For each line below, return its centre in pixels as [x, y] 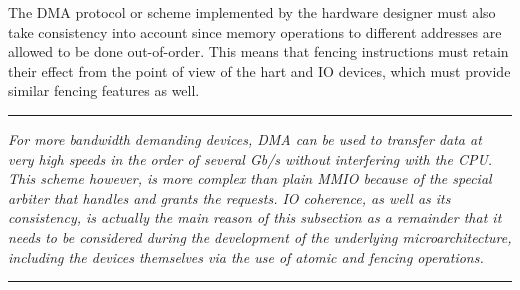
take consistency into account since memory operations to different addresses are [255, 31]
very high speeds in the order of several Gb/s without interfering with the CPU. [250, 158]
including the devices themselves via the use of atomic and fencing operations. [246, 256]
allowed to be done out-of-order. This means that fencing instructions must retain [258, 51]
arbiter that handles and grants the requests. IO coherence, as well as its [229, 197]
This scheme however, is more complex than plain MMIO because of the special [250, 178]
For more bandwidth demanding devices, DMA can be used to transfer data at [245, 138]
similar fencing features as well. [104, 90]
